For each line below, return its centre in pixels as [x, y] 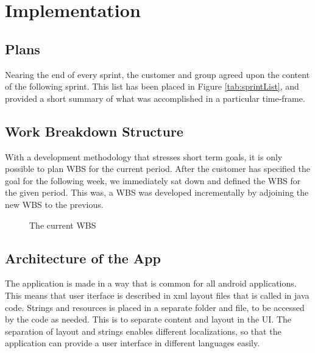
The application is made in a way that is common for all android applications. [151, 283]
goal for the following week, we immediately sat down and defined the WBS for [153, 180]
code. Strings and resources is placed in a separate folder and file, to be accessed [155, 307]
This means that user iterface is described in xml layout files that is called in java [157, 295]
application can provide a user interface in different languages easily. [133, 343]
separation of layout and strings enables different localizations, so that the [143, 331]
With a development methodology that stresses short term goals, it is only [144, 156]
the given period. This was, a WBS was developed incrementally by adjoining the [157, 192]
